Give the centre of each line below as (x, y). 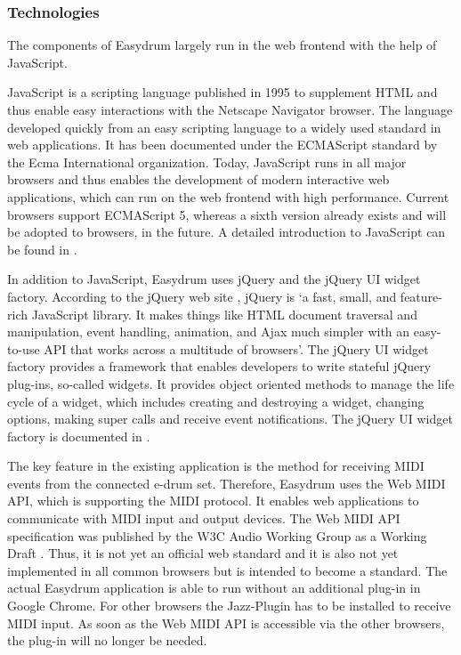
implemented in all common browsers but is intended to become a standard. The (227, 570)
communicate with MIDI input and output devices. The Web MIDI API (204, 518)
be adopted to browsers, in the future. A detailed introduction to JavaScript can (226, 232)
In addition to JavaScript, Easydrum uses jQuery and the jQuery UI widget (214, 279)
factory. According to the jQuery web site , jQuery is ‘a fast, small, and (202, 296)
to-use (24, 348)
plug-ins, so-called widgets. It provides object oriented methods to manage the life (231, 383)
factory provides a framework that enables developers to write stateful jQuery (219, 366)
